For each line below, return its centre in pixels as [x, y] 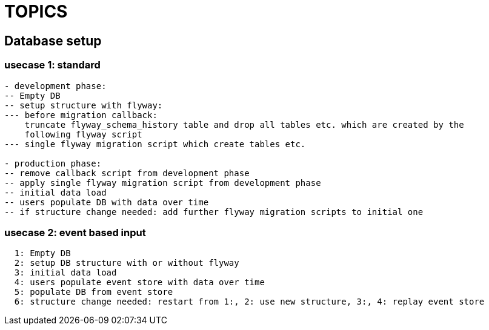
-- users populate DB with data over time [107, 202]
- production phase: [53, 163]
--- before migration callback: [81, 115]
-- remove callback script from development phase [127, 173]
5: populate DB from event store [94, 292]
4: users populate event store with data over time [139, 282]
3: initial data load [65, 273]
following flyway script [83, 134]
